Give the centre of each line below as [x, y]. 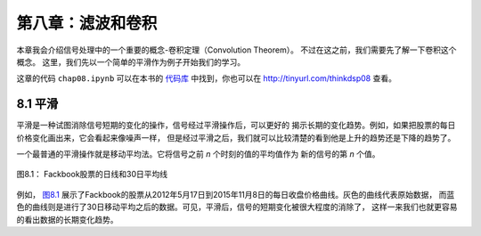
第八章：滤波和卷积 [87, 23]
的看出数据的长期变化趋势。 [67, 219]
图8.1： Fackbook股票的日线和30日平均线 [92, 175]
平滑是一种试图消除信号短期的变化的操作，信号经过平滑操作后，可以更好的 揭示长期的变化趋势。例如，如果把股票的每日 [236, 126]
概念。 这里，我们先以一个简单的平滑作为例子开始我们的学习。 [130, 61]
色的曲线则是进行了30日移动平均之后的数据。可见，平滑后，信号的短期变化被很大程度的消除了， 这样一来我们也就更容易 [237, 207]
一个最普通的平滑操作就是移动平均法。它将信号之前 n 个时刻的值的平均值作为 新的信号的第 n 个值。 [198, 154]
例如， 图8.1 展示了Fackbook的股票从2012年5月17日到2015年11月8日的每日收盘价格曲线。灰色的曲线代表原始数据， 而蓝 [236, 194]
